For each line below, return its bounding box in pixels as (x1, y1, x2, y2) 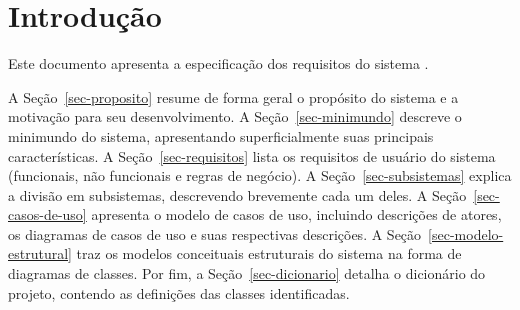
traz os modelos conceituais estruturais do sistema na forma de (76, 243, 462, 264)
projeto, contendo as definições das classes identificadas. (8, 282, 350, 303)
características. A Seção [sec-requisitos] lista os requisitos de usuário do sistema (8, 145, 496, 166)
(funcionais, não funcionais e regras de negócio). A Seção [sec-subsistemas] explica (8, 165, 512, 186)
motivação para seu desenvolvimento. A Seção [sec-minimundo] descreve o (8, 106, 462, 127)
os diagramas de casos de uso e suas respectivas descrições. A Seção (8, 223, 422, 244)
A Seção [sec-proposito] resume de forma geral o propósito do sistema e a (8, 86, 459, 107)
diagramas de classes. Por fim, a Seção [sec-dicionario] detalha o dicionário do (8, 263, 486, 284)
